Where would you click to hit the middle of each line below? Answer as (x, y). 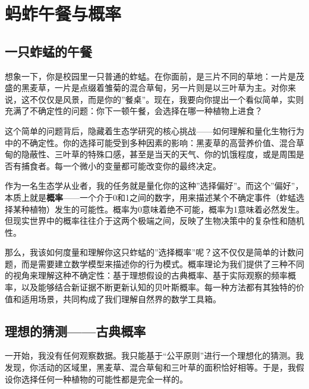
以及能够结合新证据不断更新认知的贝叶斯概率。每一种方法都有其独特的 (158, 287)
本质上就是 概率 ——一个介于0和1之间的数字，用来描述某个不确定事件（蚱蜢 (150, 197)
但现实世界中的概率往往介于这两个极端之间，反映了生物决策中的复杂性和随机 (154, 221)
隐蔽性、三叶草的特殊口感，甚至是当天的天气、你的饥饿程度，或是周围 (158, 154)
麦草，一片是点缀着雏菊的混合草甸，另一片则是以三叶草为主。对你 (158, 88)
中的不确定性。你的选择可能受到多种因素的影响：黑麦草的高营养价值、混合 (150, 142)
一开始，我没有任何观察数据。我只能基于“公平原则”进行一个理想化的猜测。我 (154, 355)
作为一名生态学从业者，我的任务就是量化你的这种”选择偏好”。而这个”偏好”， (154, 186)
